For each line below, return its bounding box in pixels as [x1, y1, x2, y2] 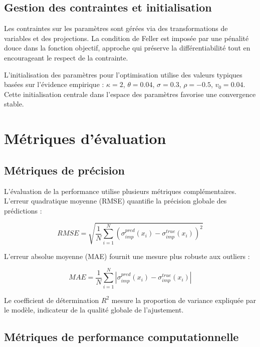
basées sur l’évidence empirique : [4, 79, 104, 89]
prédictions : [4, 205, 42, 215]
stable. [4, 98, 24, 109]
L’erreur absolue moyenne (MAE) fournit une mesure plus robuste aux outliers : [4, 250, 250, 261]
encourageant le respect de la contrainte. [4, 52, 128, 62]
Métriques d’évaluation [4, 128, 166, 148]
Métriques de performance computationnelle [4, 329, 239, 344]
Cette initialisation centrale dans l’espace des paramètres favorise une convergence [4, 88, 256, 99]
